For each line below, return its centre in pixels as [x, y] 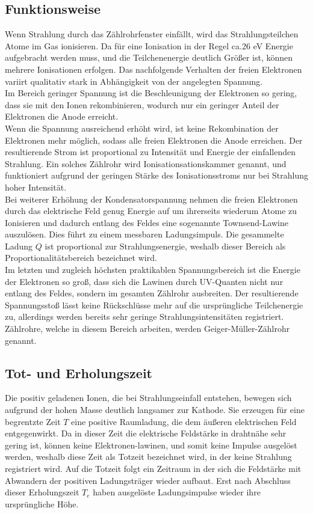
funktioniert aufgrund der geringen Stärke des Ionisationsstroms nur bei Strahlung [157, 175]
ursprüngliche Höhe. [42, 503]
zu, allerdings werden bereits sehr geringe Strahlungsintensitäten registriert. [144, 317]
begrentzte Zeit [33, 421]
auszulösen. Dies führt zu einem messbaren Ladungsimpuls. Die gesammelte [144, 234]
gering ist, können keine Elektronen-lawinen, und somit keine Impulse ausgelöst [151, 445]
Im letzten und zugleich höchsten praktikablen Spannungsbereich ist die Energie [153, 270]
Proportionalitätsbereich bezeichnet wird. [81, 258]
